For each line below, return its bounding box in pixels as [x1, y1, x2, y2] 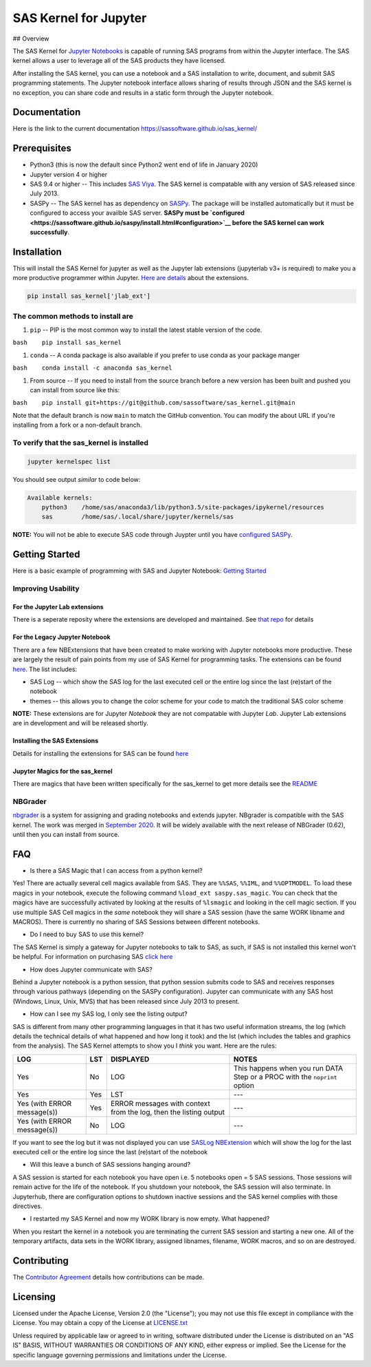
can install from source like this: [30, 386, 120, 394]
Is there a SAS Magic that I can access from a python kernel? [30, 867, 203, 875]
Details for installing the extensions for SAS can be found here [12, 749, 189, 757]
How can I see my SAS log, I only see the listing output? [30, 1010, 188, 1018]
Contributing [12, 1255, 69, 1267]
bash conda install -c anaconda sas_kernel [12, 364, 172, 372]
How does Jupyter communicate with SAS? [30, 965, 153, 973]
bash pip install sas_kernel [12, 339, 122, 347]
